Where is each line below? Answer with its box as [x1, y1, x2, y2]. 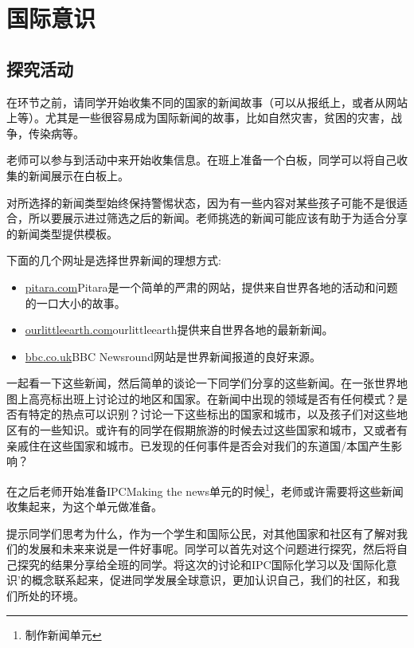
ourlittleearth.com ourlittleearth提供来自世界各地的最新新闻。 [25, 321, 334, 338]
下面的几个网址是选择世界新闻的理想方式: [6, 252, 221, 269]
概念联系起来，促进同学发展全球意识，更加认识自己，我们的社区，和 [31, 571, 389, 588]
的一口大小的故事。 [25, 294, 126, 311]
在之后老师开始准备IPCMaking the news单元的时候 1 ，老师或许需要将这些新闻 [6, 480, 404, 499]
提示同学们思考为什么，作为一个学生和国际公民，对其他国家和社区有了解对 [6, 524, 396, 541]
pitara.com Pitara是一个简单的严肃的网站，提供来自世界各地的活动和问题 [25, 278, 398, 295]
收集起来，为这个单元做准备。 [6, 498, 162, 515]
